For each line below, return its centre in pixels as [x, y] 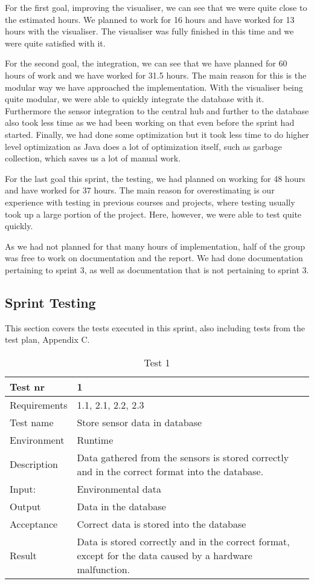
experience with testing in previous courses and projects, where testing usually [150, 202]
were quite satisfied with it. [55, 43]
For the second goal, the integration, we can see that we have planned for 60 [146, 63]
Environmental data [119, 488]
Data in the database [121, 506]
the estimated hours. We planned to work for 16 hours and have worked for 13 [150, 19]
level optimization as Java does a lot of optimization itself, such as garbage [143, 146]
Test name [32, 422]
